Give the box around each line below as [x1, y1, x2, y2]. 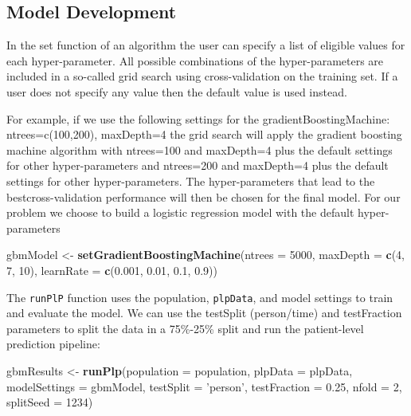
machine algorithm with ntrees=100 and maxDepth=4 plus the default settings [6, 141, 393, 158]
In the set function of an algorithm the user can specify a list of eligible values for [6, 37, 405, 53]
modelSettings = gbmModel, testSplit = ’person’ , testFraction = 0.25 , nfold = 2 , [6, 378, 402, 394]
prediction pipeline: [6, 336, 100, 352]
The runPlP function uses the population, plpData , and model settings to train [6, 288, 393, 305]
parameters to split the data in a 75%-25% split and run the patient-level [6, 320, 364, 336]
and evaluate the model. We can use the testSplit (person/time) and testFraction [6, 304, 402, 321]
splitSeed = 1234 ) [6, 394, 93, 410]
